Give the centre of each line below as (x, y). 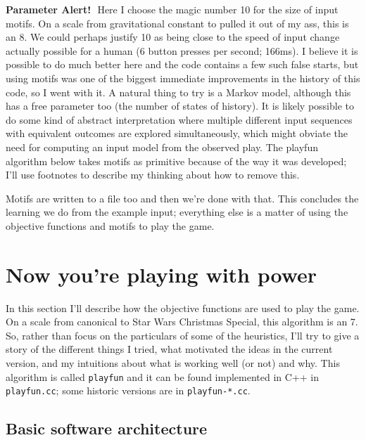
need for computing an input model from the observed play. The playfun (162, 147)
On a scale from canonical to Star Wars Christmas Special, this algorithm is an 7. (182, 322)
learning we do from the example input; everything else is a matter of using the (177, 212)
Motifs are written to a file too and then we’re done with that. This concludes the (182, 198)
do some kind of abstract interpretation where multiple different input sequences (179, 119)
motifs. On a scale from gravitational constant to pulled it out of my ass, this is (177, 23)
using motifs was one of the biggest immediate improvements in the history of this (183, 78)
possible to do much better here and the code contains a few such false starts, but (182, 64)
